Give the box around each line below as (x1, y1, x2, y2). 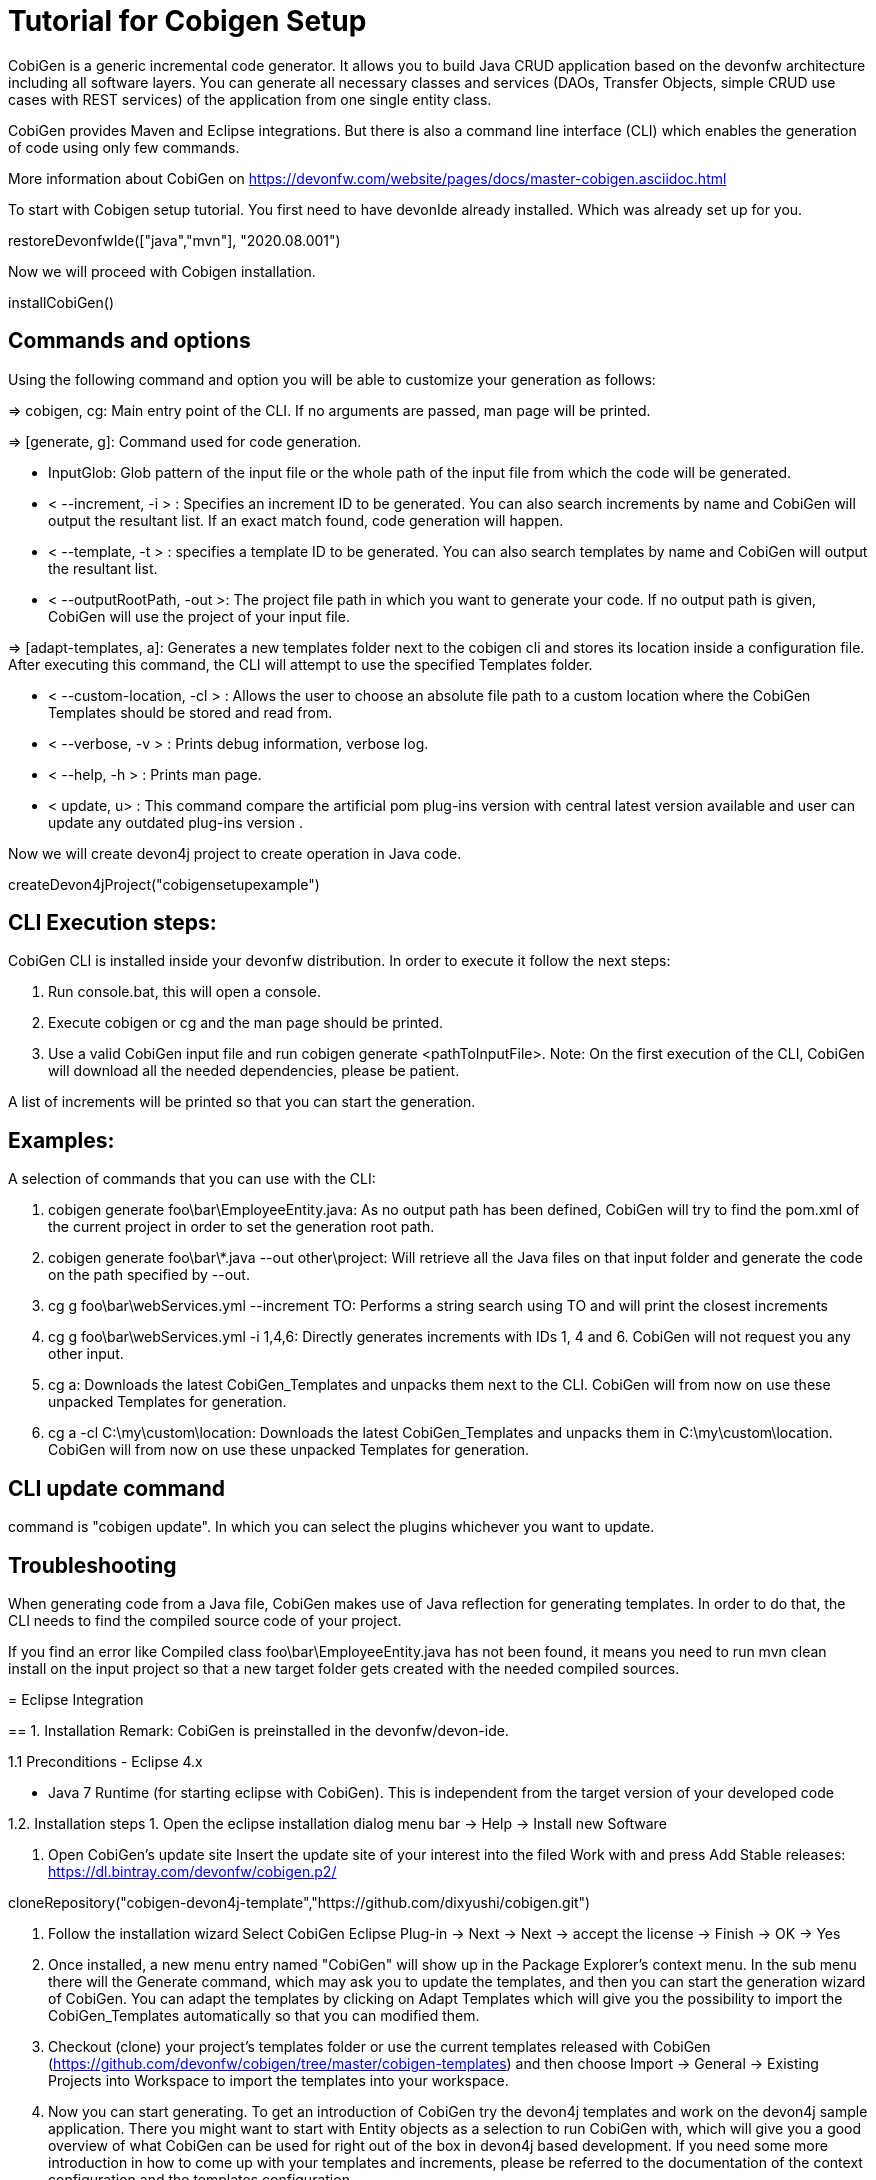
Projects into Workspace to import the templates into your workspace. (48, 2071, 509, 2089)
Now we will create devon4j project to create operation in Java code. (8, 844, 462, 862)
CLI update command (8, 1475, 226, 1501)
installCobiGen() (8, 293, 115, 311)
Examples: (8, 1127, 115, 1153)
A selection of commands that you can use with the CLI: (8, 1170, 376, 1188)
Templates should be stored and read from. (48, 703, 333, 721)
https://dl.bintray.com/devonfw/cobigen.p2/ (48, 1862, 337, 1880)
